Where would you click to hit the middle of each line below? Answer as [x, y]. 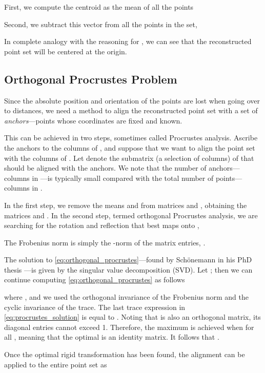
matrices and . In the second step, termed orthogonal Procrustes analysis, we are [131, 215]
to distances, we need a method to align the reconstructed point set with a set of [131, 110]
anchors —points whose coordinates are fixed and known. [93, 120]
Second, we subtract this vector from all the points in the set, [101, 24]
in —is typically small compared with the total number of [123, 178]
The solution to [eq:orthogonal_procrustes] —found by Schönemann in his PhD [128, 260]
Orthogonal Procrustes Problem [91, 79]
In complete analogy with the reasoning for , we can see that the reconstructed [128, 41]
